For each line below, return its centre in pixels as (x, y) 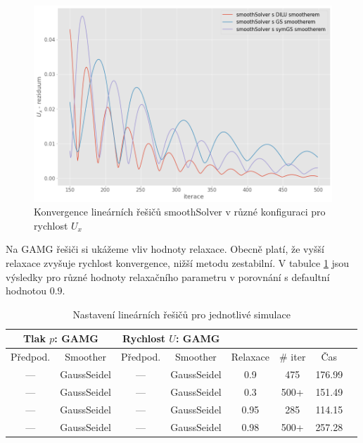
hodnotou (26, 291)
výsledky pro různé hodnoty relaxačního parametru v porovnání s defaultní (168, 276)
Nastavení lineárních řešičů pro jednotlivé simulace (181, 314)
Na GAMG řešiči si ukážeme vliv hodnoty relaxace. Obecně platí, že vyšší (165, 249)
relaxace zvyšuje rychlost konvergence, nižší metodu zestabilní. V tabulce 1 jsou (178, 263)
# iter (293, 357)
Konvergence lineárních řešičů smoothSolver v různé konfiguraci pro (180, 212)
